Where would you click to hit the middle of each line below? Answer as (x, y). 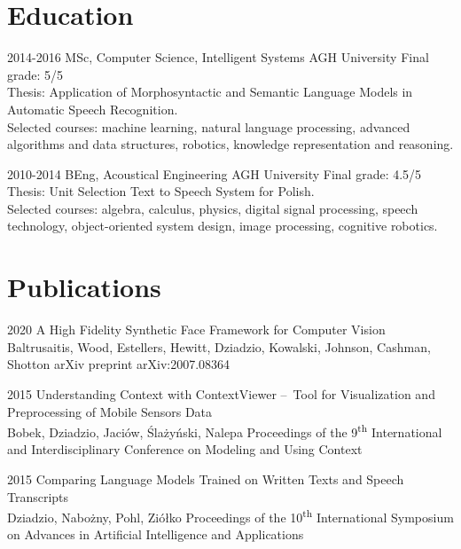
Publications (84, 287)
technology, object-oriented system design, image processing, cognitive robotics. (223, 226)
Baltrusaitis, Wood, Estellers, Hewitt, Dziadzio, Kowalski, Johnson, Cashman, (219, 346)
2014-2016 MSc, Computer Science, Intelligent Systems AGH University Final (218, 57)
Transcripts (38, 496)
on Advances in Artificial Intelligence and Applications (156, 534)
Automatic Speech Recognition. (93, 109)
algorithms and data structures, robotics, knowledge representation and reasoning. (230, 144)
